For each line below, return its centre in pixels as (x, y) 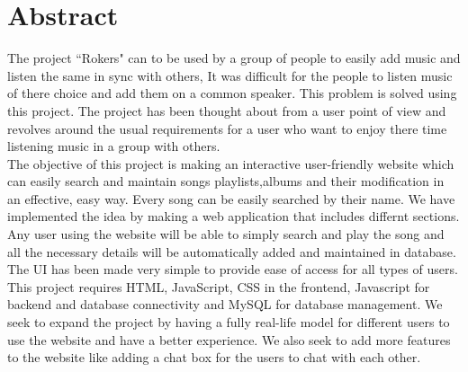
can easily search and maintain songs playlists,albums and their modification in (226, 181)
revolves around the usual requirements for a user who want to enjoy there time (227, 128)
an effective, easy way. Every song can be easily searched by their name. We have (231, 198)
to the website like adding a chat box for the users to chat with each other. (214, 357)
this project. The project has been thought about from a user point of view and (227, 110)
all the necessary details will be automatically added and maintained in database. (232, 251)
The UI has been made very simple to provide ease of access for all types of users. (233, 269)
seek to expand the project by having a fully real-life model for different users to (229, 322)
